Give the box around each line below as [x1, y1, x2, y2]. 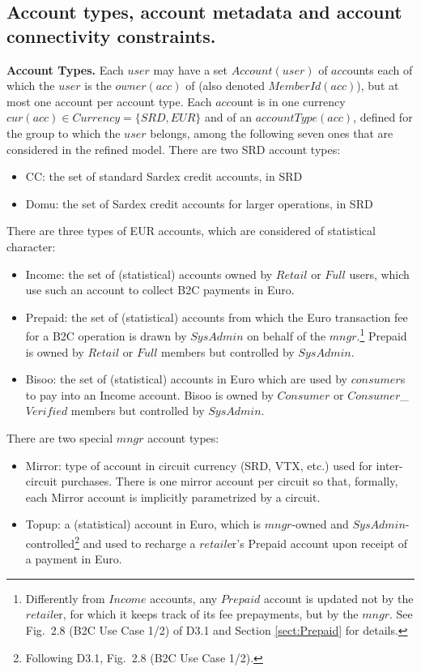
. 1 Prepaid [356, 325, 407, 344]
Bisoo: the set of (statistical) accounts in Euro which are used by [25, 370, 347, 387]
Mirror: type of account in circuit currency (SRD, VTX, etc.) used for [25, 456, 372, 473]
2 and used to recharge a [74, 532, 196, 551]
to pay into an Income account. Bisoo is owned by [25, 386, 274, 403]
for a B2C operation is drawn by [25, 327, 187, 344]
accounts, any [150, 589, 218, 606]
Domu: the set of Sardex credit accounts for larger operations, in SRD [25, 195, 373, 212]
